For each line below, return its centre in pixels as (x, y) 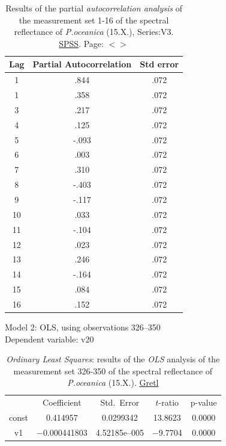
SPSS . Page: (81, 43)
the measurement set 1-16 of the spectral (94, 20)
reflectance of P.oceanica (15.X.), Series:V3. (94, 32)
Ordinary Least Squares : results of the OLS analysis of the (113, 359)
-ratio (169, 402)
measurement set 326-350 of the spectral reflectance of (113, 370)
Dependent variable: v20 (49, 339)
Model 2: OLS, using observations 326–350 (83, 327)
